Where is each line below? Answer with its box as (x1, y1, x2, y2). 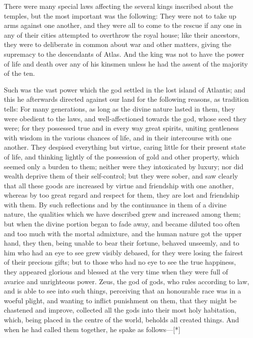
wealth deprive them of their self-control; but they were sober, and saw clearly (4, 171, 238, 181)
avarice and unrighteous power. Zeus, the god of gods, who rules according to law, (4, 276, 250, 286)
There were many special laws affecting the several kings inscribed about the (4, 1, 233, 11)
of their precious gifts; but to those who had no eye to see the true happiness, (4, 257, 236, 267)
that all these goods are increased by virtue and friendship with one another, (4, 180, 234, 190)
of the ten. (4, 68, 35, 78)
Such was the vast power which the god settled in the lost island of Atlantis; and (4, 84, 246, 94)
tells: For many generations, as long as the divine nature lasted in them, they (4, 103, 235, 113)
